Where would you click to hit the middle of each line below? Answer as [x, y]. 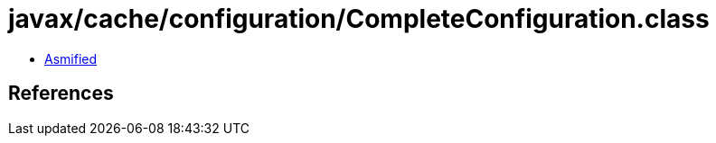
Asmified [71, 58]
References [61, 94]
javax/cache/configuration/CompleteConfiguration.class [359, 19]
